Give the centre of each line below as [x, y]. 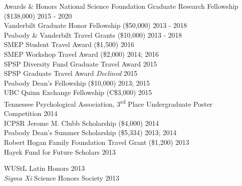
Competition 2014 [31, 113]
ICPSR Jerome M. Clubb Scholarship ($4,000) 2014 [82, 123]
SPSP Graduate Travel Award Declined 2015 [71, 73]
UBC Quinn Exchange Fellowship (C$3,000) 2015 [78, 92]
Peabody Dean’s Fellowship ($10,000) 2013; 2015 [77, 82]
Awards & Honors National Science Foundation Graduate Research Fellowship [121, 6]
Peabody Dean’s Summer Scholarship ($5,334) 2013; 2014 [90, 132]
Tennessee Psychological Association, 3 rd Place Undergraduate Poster [108, 103]
